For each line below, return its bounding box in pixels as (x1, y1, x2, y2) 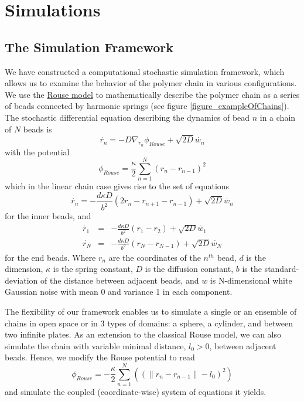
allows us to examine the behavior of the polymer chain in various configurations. (5, 77, 297, 89)
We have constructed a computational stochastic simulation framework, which (5, 65, 285, 77)
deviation (5, 274, 38, 286)
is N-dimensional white (210, 274, 292, 286)
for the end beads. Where (5, 251, 96, 263)
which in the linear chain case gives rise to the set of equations (5, 180, 230, 192)
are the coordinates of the (108, 251, 201, 263)
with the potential (5, 145, 70, 158)
